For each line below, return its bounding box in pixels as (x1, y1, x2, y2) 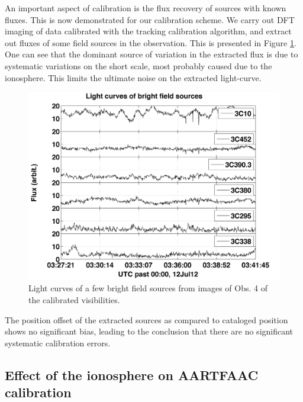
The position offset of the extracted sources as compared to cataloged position (5, 313, 288, 326)
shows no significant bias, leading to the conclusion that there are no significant (5, 325, 294, 337)
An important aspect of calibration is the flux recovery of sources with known (5, 2, 286, 14)
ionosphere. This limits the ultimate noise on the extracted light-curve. (5, 71, 262, 83)
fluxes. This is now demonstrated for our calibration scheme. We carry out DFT (5, 13, 295, 25)
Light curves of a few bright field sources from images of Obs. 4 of (28, 282, 267, 294)
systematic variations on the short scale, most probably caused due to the (5, 59, 272, 72)
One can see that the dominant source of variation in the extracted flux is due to (5, 48, 298, 60)
